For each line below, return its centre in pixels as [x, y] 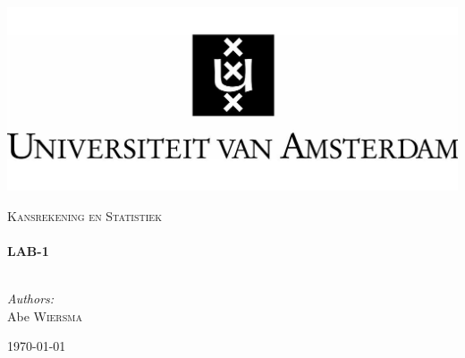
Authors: [31, 298]
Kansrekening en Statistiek [85, 215]
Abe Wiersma [45, 315]
